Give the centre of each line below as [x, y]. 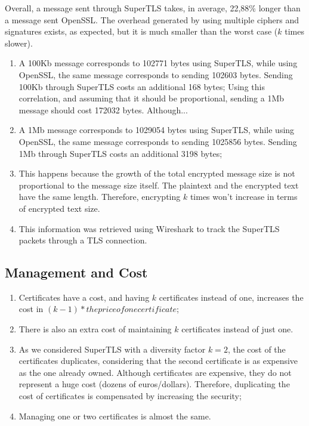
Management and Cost [76, 272]
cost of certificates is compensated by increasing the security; [130, 396]
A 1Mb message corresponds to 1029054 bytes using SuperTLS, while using [157, 130]
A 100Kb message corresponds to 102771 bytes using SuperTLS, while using [158, 63]
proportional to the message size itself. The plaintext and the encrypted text [159, 185]
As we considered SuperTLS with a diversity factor [112, 349]
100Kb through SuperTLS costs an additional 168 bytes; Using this [142, 86]
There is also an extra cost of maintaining [95, 329]
